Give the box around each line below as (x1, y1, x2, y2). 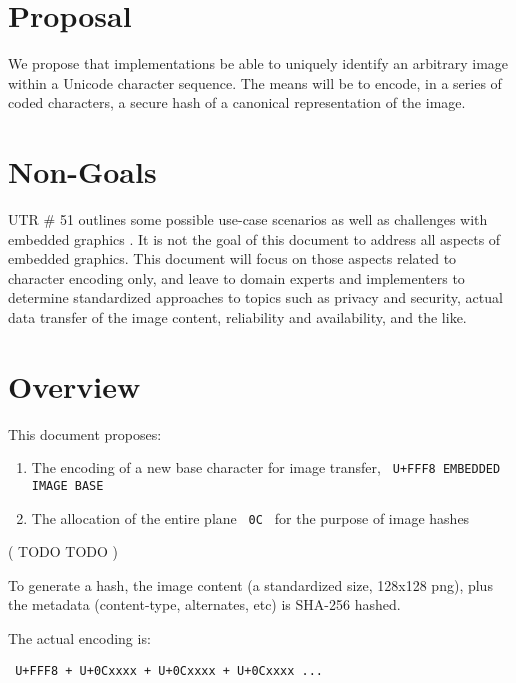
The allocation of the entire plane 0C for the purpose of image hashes (31, 507, 470, 528)
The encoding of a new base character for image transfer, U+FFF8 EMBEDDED (31, 457, 501, 478)
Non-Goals (8, 151, 157, 192)
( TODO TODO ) (8, 541, 119, 562)
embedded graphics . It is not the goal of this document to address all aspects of (8, 228, 501, 249)
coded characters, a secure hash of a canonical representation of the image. (8, 92, 466, 113)
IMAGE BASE (31, 478, 104, 493)
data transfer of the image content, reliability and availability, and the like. (8, 307, 467, 327)
